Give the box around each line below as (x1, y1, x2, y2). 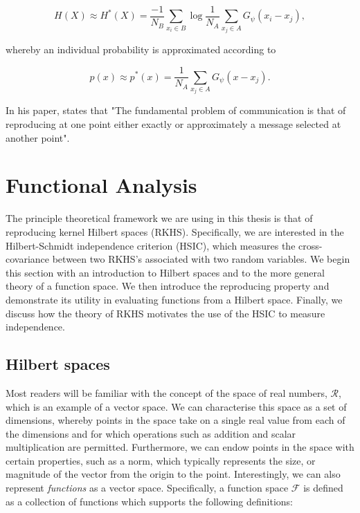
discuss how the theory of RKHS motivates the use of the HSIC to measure (6, 306, 325, 320)
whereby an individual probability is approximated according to (6, 42, 276, 57)
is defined (303, 481, 343, 495)
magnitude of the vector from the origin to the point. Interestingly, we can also (6, 467, 341, 481)
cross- (298, 238, 323, 252)
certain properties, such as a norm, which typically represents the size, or (6, 453, 316, 467)
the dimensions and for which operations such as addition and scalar (6, 426, 296, 440)
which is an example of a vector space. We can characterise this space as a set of (6, 399, 347, 413)
